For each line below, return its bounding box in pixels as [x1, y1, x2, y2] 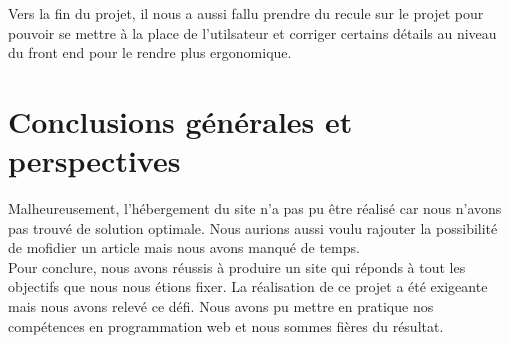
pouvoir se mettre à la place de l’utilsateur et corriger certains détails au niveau [8, 22, 497, 43]
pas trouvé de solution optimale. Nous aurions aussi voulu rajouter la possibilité [8, 217, 498, 238]
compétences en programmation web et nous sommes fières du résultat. [8, 315, 444, 336]
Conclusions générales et [8, 100, 353, 141]
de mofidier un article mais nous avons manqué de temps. [8, 237, 360, 258]
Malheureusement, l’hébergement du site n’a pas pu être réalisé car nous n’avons [8, 198, 502, 219]
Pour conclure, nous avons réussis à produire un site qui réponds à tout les [8, 256, 466, 277]
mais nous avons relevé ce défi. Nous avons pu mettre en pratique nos [8, 296, 434, 317]
